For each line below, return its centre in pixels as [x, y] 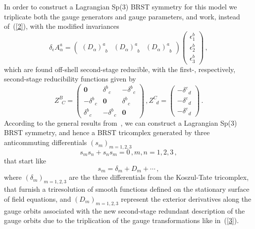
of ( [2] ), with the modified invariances [62, 26]
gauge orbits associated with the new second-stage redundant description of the [125, 210]
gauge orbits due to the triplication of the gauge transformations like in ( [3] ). [122, 220]
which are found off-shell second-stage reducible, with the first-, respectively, [120, 69]
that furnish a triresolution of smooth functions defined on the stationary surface [127, 189]
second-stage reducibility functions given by [70, 79]
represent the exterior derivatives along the [186, 198]
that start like [25, 161]
